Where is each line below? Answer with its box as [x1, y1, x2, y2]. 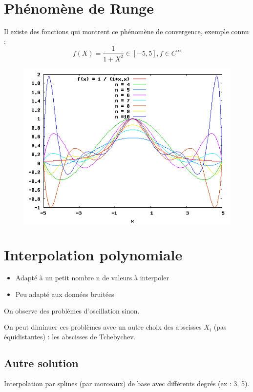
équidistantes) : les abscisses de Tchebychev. [4, 331, 136, 341]
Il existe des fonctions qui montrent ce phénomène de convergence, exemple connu [4, 26, 249, 37]
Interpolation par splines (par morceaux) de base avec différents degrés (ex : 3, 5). [4, 378, 250, 388]
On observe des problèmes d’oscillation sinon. [4, 305, 140, 315]
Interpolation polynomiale [4, 244, 183, 264]
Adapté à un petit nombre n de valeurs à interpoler [15, 273, 169, 283]
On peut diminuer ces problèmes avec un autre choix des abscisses [4, 322, 202, 332]
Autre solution [4, 355, 79, 370]
